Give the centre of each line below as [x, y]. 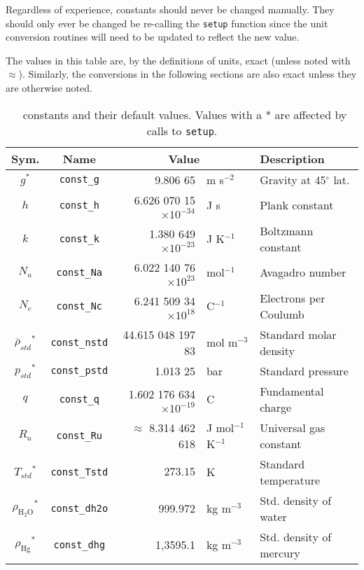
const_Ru [79, 435]
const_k [79, 238]
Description [292, 158]
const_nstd [79, 342]
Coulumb [282, 314]
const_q [79, 399]
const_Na [79, 272]
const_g [79, 180]
